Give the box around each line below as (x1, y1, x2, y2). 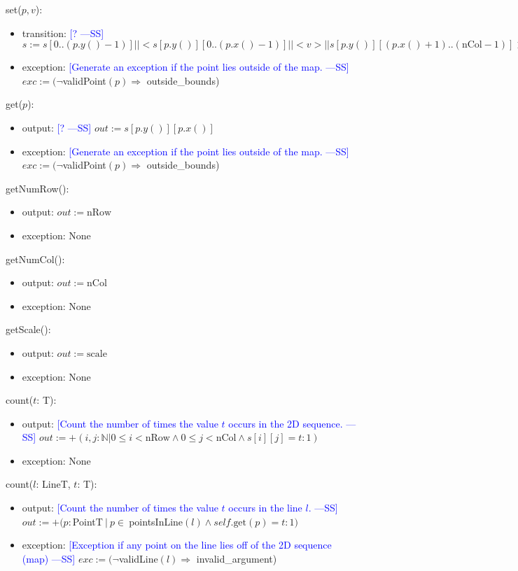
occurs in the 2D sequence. (228, 416, 343, 430)
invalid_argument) (196, 551, 277, 565)
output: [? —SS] (22, 120, 92, 134)
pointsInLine (129, 514, 183, 528)
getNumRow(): (6, 181, 69, 195)
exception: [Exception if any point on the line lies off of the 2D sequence (22, 537, 332, 552)
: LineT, (36, 477, 71, 491)
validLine (118, 551, 158, 565)
